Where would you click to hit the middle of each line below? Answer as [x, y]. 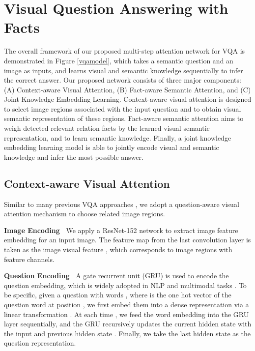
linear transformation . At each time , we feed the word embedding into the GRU [127, 314]
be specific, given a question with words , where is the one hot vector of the [118, 295]
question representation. [40, 343]
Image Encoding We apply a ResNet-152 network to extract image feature [121, 230]
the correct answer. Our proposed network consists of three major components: [123, 80]
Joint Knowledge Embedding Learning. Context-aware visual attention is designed [128, 99]
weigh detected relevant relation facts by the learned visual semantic [107, 128]
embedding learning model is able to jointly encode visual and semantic [112, 147]
